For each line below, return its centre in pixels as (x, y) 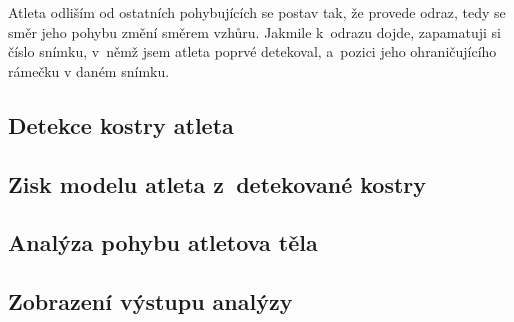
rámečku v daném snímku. (89, 70)
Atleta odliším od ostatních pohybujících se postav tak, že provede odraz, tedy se (257, 12)
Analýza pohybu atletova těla (163, 242)
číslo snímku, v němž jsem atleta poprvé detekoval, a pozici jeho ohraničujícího (252, 51)
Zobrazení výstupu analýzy (150, 301)
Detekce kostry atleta (121, 124)
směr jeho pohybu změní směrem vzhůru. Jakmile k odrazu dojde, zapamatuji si (254, 31)
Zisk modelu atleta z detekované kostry (217, 183)
